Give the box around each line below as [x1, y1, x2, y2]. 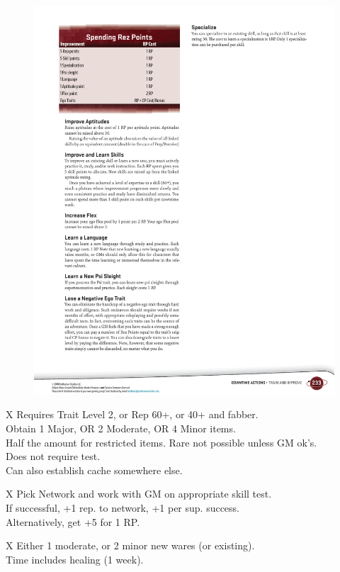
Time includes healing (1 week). [6, 551, 144, 566]
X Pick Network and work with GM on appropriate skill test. [6, 486, 272, 501]
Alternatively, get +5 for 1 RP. [6, 514, 140, 529]
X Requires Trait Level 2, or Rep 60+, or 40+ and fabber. [6, 407, 259, 422]
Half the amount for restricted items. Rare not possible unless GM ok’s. [6, 434, 317, 449]
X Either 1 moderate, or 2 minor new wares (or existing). [6, 538, 255, 553]
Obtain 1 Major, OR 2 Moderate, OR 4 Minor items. [6, 421, 236, 436]
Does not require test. [6, 449, 101, 464]
